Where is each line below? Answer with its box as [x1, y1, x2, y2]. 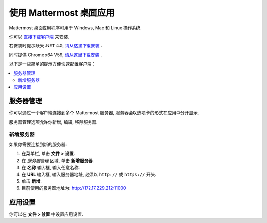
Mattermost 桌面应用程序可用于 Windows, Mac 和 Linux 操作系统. [9, 25, 142, 31]
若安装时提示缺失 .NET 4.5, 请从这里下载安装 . [9, 43, 102, 49]
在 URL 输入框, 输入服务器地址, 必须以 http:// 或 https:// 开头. [21, 171, 157, 178]
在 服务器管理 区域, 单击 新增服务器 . [21, 157, 94, 163]
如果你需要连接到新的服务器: [9, 141, 67, 147]
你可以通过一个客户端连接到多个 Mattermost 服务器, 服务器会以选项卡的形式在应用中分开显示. [9, 110, 199, 116]
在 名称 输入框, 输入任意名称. [21, 164, 80, 170]
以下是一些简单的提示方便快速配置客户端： [9, 61, 96, 67]
